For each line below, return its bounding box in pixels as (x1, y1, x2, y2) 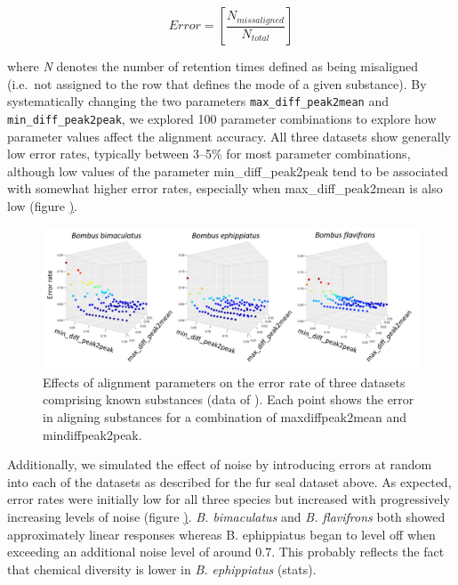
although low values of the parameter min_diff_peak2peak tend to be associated (7, 161, 448, 180)
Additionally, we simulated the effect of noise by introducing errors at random (7, 455, 432, 474)
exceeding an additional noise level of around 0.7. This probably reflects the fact (7, 542, 445, 561)
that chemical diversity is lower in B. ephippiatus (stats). (7, 559, 317, 578)
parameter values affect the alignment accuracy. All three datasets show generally (7, 126, 451, 145)
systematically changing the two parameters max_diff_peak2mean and (7, 92, 389, 110)
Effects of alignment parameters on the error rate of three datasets (43, 372, 406, 391)
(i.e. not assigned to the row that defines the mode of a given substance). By (7, 74, 427, 93)
